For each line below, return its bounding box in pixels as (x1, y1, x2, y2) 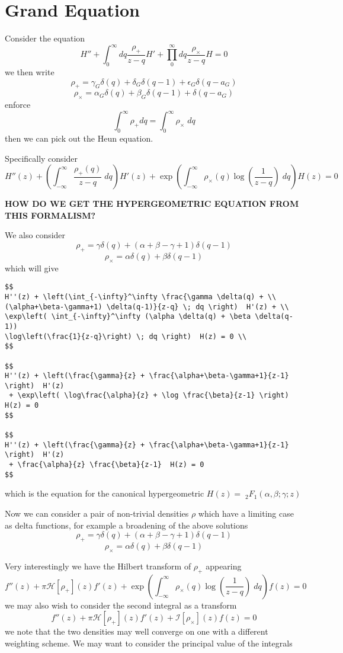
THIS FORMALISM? (5, 209, 96, 221)
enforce (5, 98, 31, 111)
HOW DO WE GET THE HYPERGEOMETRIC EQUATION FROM (5, 197, 299, 210)
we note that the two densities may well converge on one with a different (5, 625, 268, 638)
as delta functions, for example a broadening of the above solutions (5, 518, 248, 531)
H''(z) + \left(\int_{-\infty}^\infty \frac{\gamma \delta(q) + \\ (5, 292, 277, 301)
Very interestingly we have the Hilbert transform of (5, 559, 191, 572)
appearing (206, 559, 242, 572)
